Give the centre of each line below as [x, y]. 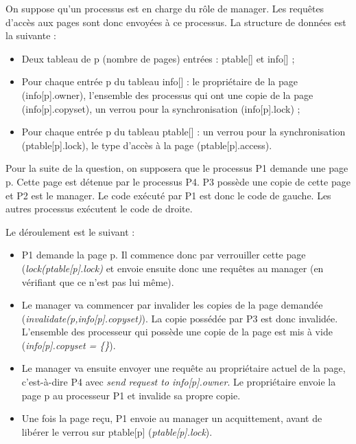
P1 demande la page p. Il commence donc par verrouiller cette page [164, 255]
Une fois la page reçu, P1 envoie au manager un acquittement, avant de [172, 418]
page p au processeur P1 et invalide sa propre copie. [131, 395]
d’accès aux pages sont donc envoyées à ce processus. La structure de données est [176, 22]
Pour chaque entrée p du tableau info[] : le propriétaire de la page [159, 81]
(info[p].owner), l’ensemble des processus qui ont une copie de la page [167, 95]
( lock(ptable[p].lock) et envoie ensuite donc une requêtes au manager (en [173, 268]
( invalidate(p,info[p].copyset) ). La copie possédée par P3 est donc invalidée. [180, 318]
